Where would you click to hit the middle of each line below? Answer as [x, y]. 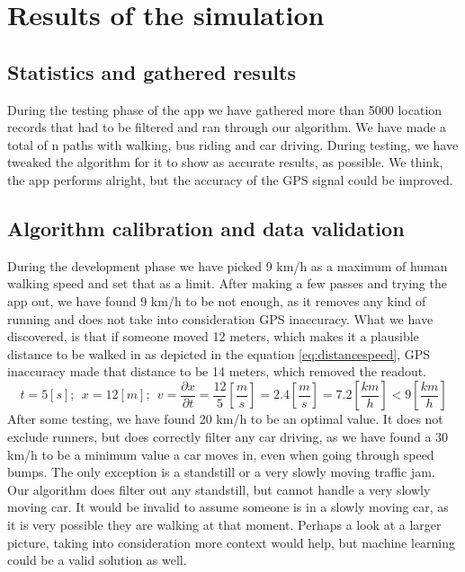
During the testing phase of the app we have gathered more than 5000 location [225, 109]
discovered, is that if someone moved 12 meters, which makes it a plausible [213, 336]
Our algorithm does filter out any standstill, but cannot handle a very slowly [219, 489]
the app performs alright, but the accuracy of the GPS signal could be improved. [230, 179]
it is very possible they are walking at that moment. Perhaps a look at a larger [224, 524]
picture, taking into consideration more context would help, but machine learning [232, 542]
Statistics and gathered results [152, 71]
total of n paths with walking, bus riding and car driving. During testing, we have [233, 144]
